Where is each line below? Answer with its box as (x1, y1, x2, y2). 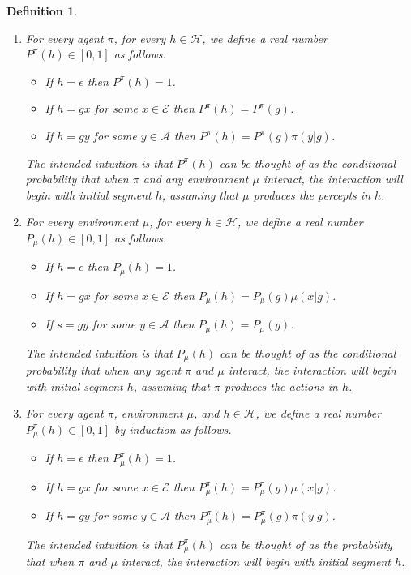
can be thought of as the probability (220, 535, 392, 552)
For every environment (25, 213, 139, 230)
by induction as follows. (114, 420, 232, 437)
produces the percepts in (253, 186, 370, 203)
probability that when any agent (25, 362, 182, 379)
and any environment (143, 170, 249, 187)
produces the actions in (224, 377, 338, 394)
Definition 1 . (6, 2, 78, 19)
